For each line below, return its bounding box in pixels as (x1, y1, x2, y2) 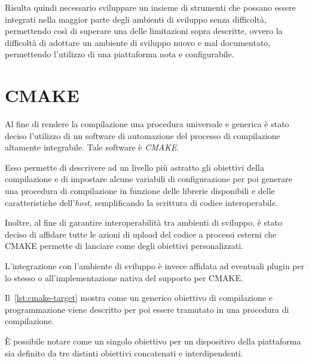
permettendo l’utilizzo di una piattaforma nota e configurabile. (5, 48, 234, 60)
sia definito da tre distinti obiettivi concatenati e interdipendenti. (5, 346, 243, 359)
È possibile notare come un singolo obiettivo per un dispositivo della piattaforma (5, 335, 301, 347)
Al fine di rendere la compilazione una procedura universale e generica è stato (5, 118, 289, 130)
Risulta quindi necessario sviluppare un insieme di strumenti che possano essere (5, 1, 296, 13)
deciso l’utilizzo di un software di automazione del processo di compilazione (5, 129, 280, 141)
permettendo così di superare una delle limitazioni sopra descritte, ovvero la (5, 24, 283, 37)
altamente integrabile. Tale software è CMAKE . (5, 141, 179, 153)
